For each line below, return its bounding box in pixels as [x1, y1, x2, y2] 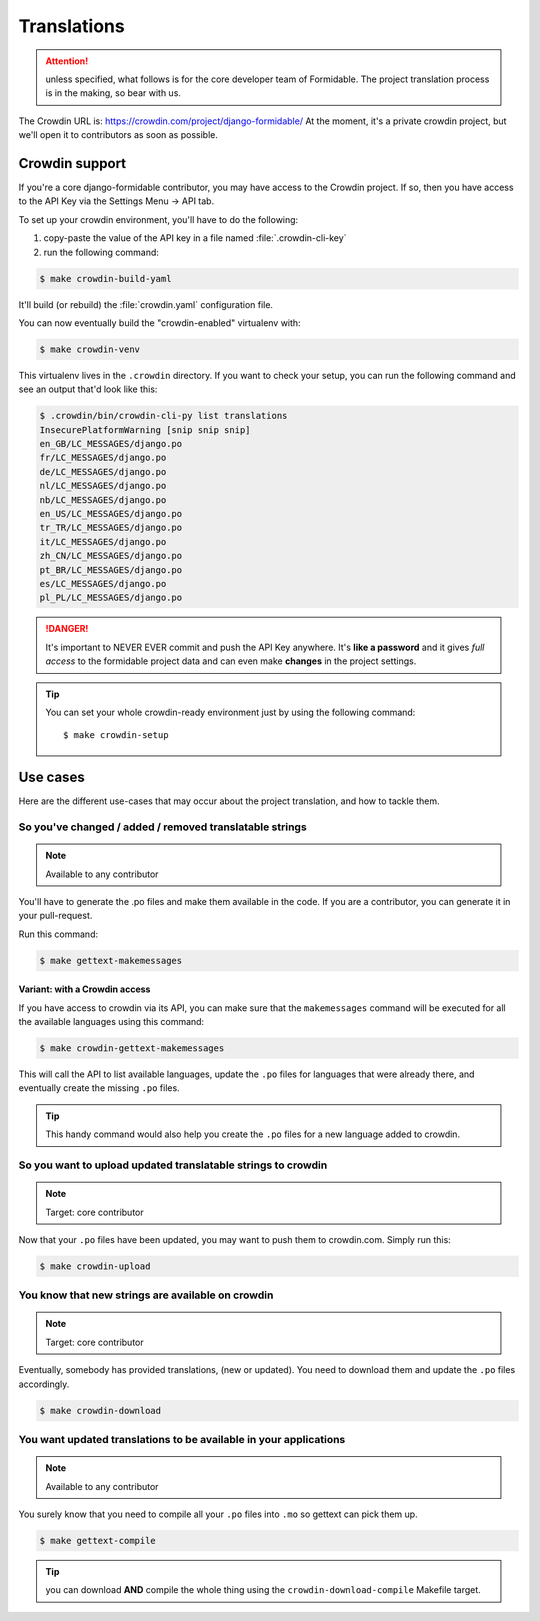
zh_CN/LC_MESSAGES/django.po [39, 550, 183, 562]
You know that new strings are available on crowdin [18, 1288, 274, 1302]
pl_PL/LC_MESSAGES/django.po [39, 592, 183, 604]
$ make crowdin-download [39, 1405, 162, 1416]
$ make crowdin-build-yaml [39, 273, 172, 284]
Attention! [45, 55, 89, 67]
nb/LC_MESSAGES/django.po [39, 494, 167, 505]
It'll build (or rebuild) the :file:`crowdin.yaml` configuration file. [18, 298, 274, 310]
